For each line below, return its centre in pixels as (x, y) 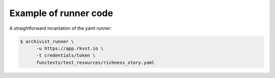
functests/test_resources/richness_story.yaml (95, 62)
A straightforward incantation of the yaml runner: (61, 28)
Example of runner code (61, 13)
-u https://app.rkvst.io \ (70, 48)
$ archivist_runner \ (47, 41)
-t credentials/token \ (66, 56)
